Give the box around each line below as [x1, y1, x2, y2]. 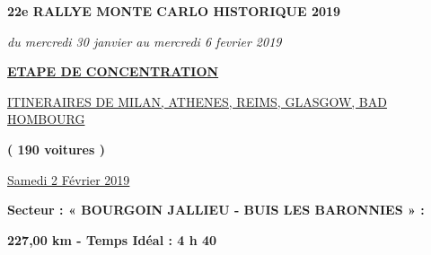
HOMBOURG [7, 110, 85, 128]
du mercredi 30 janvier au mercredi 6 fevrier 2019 [7, 31, 282, 50]
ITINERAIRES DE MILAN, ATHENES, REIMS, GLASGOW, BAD [7, 92, 387, 110]
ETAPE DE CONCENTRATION [7, 62, 219, 81]
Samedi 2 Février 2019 [7, 170, 130, 189]
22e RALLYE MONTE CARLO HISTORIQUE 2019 [7, 2, 341, 20]
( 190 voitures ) [7, 139, 105, 158]
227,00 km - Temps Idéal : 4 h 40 [7, 230, 217, 249]
